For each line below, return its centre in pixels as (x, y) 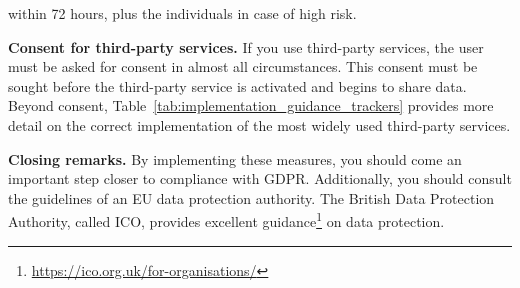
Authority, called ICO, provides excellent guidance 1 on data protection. (226, 219)
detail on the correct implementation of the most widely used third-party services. (259, 124)
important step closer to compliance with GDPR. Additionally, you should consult (260, 178)
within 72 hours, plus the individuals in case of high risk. (182, 13)
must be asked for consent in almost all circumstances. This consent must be (243, 66)
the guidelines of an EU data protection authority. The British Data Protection (251, 197)
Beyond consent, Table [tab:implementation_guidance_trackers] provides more (251, 105)
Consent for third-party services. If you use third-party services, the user (246, 46)
